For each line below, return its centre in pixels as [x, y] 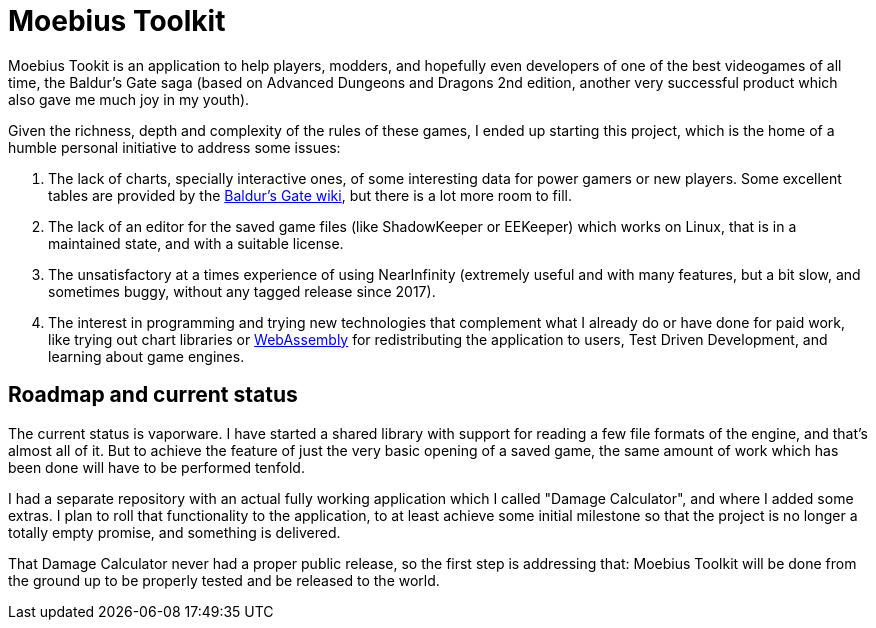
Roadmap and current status [153, 395]
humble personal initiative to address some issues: [174, 147]
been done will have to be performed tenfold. [156, 467]
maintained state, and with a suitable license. [196, 243]
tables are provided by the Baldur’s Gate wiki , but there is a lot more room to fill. [310, 195]
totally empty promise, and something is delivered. [174, 532]
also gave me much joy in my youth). [129, 99]
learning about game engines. [146, 356]
